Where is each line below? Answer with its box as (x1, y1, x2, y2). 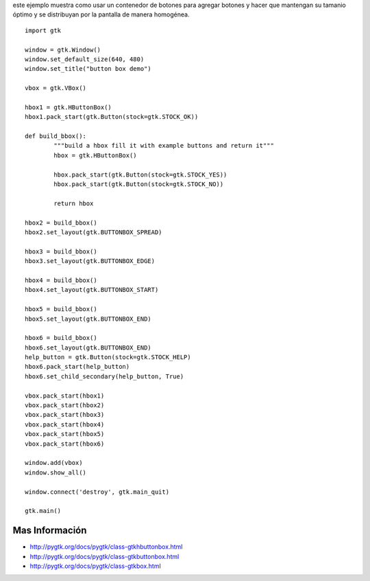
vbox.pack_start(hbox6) (25, 440, 105, 448)
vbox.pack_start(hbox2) (25, 402, 105, 409)
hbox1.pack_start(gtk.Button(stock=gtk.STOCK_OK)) (25, 113, 199, 121)
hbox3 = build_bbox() (25, 247, 97, 255)
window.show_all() (25, 468, 87, 477)
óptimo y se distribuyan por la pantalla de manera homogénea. (12, 10, 190, 19)
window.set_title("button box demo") (25, 65, 152, 73)
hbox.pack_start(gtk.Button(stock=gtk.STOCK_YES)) (53, 170, 227, 179)
